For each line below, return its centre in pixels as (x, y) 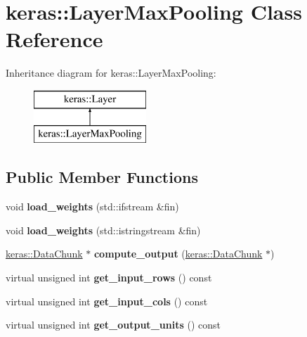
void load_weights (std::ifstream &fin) (92, 206)
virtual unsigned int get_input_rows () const (109, 278)
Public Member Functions (102, 177)
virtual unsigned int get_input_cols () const (107, 301)
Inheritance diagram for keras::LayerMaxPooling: (111, 73)
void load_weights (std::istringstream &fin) (103, 230)
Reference (54, 39)
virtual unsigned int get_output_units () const (113, 325)
